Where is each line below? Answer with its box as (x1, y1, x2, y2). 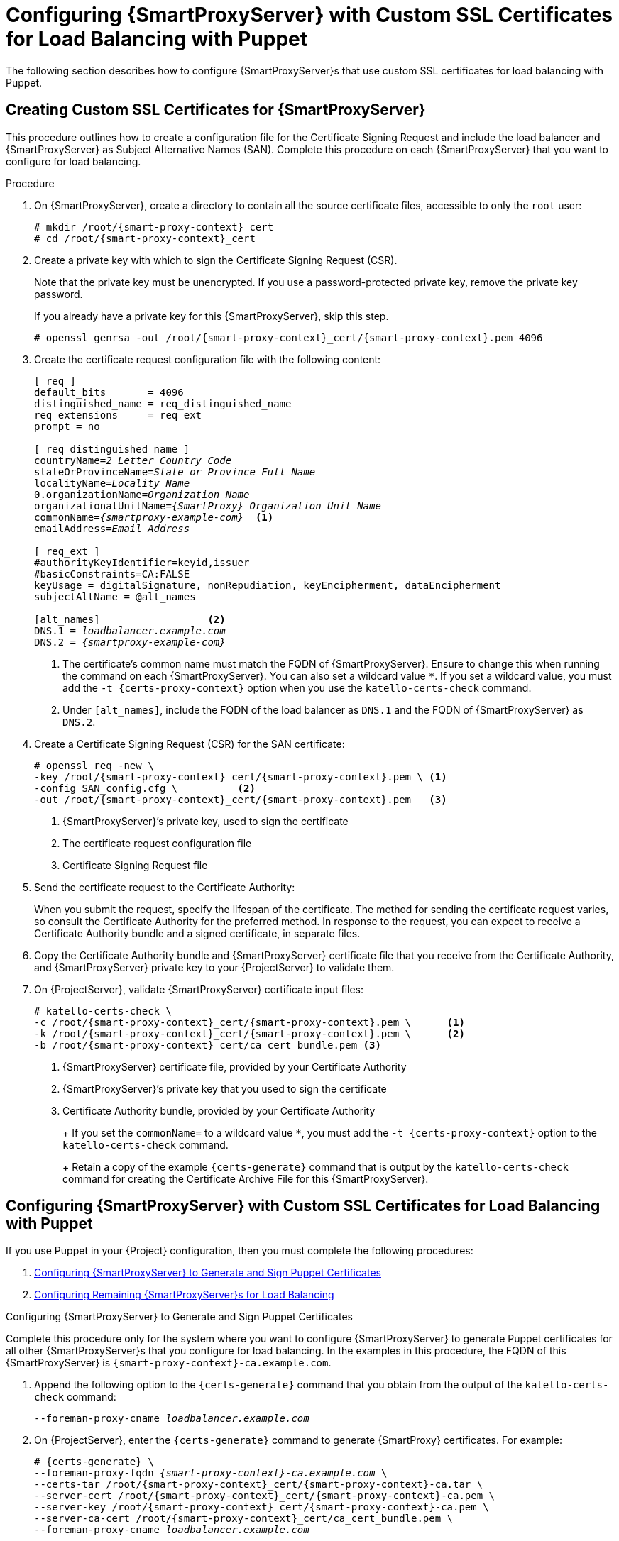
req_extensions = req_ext (34, 409, 202, 421)
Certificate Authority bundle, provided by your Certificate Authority (62, 1104, 376, 1117)
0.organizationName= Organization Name (34, 488, 250, 500)
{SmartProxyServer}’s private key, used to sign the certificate (62, 814, 349, 827)
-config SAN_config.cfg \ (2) (34, 782, 256, 794)
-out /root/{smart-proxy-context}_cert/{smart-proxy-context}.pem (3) (34, 793, 447, 805)
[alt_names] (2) (34, 613, 226, 625)
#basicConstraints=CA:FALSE (34, 568, 190, 580)
